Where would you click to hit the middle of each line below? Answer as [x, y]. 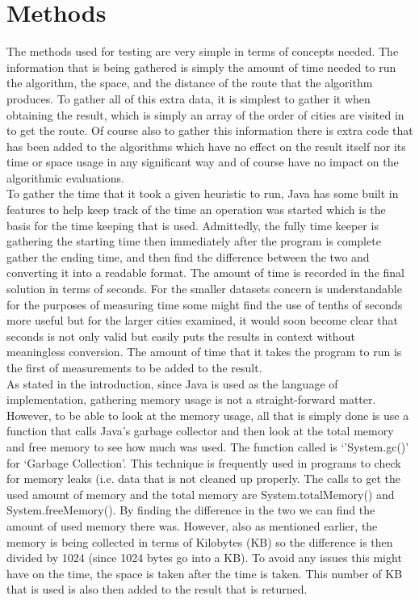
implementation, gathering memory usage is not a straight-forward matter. [191, 399]
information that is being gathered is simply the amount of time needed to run [201, 67]
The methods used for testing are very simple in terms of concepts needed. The [203, 51]
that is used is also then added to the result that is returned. [157, 589]
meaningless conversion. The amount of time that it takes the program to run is [204, 352]
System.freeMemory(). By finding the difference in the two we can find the [191, 510]
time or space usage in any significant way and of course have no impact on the [203, 162]
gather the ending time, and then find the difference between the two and [188, 256]
